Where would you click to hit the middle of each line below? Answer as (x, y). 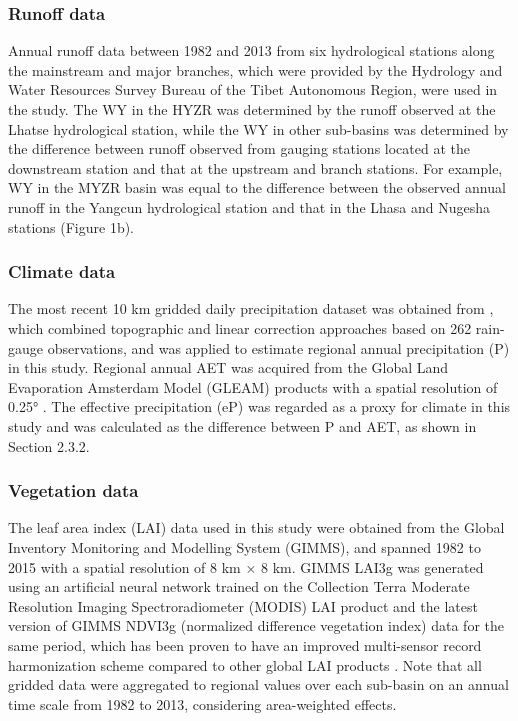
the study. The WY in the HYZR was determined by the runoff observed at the (252, 109)
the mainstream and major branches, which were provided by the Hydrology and (255, 69)
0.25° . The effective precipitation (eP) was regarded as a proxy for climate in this (259, 406)
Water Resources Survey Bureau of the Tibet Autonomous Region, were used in (253, 89)
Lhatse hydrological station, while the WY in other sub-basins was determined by (258, 128)
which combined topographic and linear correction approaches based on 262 (240, 327)
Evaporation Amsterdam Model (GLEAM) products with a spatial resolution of (253, 386)
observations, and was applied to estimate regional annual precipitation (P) (278, 347)
